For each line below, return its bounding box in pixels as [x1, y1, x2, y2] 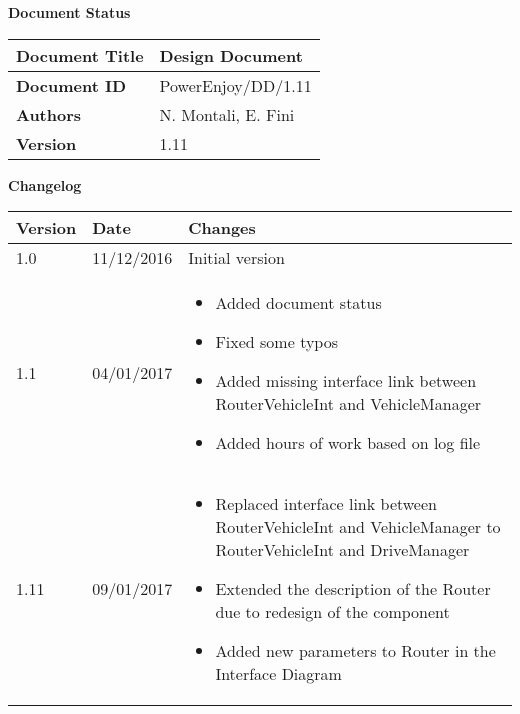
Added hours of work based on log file [215, 431, 481, 455]
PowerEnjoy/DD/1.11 [159, 73, 312, 97]
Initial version [188, 246, 285, 270]
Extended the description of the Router [215, 577, 491, 601]
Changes [188, 216, 256, 240]
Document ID [16, 73, 127, 97]
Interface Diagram [215, 662, 342, 686]
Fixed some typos [215, 330, 338, 354]
